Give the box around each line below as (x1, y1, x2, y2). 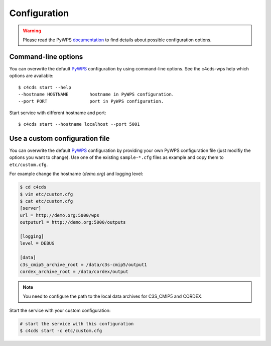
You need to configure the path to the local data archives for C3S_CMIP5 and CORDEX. (23, 293, 203, 299)
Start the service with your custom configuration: (9, 307, 111, 313)
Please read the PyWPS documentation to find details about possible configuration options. (23, 37, 212, 43)
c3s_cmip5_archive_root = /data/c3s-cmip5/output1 (20, 262, 148, 268)
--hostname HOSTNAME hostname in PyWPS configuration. (18, 92, 175, 98)
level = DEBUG (20, 240, 55, 246)
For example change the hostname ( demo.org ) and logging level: (9, 171, 143, 177)
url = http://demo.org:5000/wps (20, 212, 100, 218)
